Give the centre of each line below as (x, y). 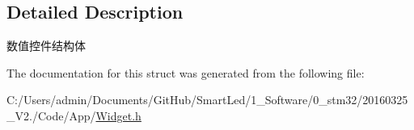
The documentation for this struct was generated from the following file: (186, 72)
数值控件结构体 (46, 46)
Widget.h (118, 115)
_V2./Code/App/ (51, 115)
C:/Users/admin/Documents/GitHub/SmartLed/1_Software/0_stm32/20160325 (207, 100)
